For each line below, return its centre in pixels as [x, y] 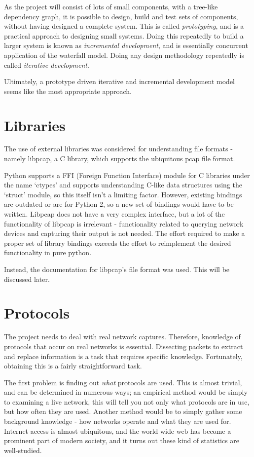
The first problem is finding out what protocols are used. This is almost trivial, [123, 382]
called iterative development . [47, 65]
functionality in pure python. [48, 252]
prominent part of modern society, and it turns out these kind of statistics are [122, 440]
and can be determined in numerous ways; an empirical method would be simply [126, 392]
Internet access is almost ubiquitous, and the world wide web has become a [118, 431]
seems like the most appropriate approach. [68, 91]
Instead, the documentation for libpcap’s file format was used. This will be [117, 269]
